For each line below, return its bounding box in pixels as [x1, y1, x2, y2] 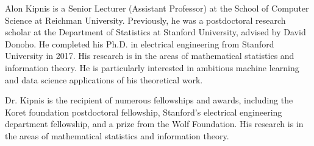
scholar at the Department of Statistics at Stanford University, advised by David [5, 26, 306, 38]
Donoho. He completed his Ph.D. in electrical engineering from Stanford [5, 37, 274, 50]
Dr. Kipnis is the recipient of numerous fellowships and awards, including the [5, 94, 293, 106]
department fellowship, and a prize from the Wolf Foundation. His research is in [5, 117, 304, 130]
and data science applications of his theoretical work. [5, 73, 203, 86]
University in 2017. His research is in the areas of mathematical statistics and [5, 49, 294, 62]
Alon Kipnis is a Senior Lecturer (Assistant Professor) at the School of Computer [5, 2, 309, 14]
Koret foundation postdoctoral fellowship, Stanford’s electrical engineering [5, 105, 282, 118]
